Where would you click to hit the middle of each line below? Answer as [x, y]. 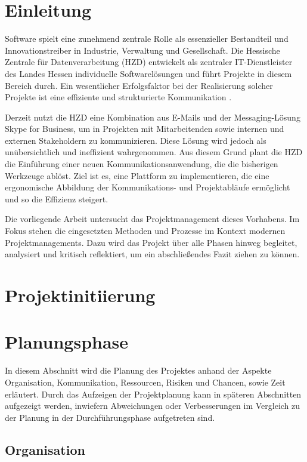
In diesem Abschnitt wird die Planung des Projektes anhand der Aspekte [138, 370]
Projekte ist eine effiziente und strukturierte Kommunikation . [118, 97]
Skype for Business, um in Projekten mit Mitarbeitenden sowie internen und [145, 129]
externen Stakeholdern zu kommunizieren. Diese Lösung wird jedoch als [136, 140]
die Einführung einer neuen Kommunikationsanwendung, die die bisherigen [142, 164]
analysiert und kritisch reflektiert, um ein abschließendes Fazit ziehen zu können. [152, 254]
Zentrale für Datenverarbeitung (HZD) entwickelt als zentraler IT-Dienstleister [149, 62]
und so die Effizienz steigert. [57, 198]
